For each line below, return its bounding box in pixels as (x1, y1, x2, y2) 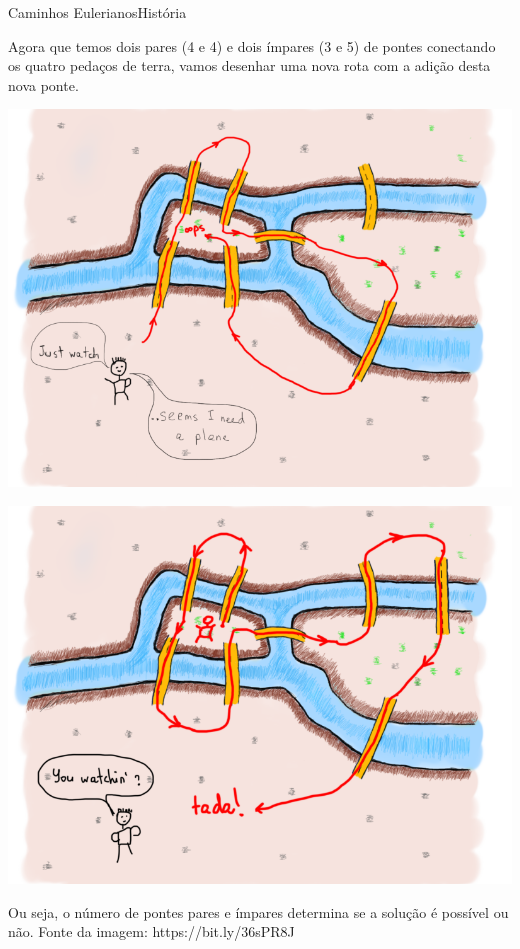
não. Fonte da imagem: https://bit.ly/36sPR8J (8, 921, 295, 942)
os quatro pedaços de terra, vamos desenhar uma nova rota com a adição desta (8, 55, 491, 76)
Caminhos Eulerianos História (8, 2, 187, 22)
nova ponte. (8, 74, 79, 95)
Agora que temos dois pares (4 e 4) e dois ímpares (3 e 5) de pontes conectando (8, 35, 496, 56)
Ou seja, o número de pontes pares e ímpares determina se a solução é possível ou (8, 901, 509, 922)
